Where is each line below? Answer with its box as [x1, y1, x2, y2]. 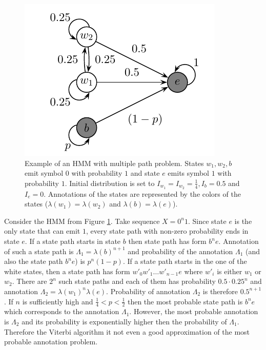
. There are [12, 276, 47, 286]
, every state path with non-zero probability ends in [86, 225, 249, 236]
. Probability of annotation [106, 285, 191, 296]
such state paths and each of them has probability [58, 276, 216, 286]
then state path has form [128, 236, 207, 246]
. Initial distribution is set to [65, 177, 155, 188]
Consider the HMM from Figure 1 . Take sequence [4, 215, 160, 226]
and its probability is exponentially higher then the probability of [22, 316, 227, 326]
